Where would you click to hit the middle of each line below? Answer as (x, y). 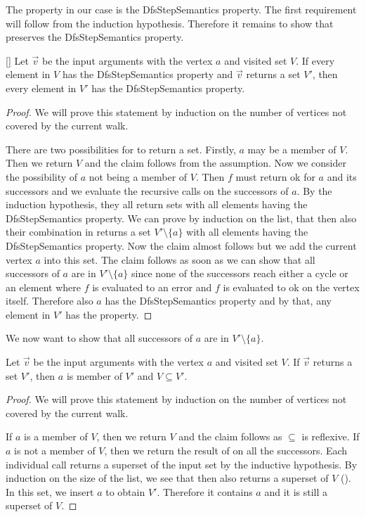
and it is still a (296, 491)
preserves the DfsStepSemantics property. (95, 37)
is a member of (56, 436)
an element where (43, 287)
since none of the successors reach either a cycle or (240, 273)
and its (342, 176)
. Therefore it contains (205, 491)
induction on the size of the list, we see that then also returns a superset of (167, 478)
